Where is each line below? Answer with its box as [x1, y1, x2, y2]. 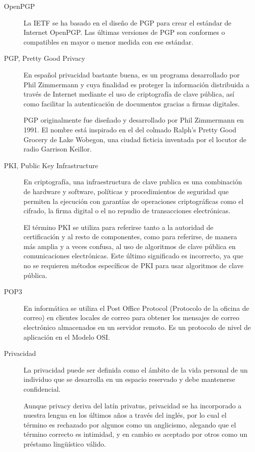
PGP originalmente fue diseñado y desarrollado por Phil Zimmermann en [24, 115, 244, 125]
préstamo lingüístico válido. [24, 438, 106, 449]
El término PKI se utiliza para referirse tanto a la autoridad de [24, 222, 213, 232]
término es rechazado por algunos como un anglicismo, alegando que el [24, 419, 236, 429]
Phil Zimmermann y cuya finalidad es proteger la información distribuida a [24, 79, 250, 89]
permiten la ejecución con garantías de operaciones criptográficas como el [24, 196, 244, 206]
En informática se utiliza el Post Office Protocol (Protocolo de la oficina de [24, 302, 249, 313]
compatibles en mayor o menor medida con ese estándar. [24, 36, 194, 47]
